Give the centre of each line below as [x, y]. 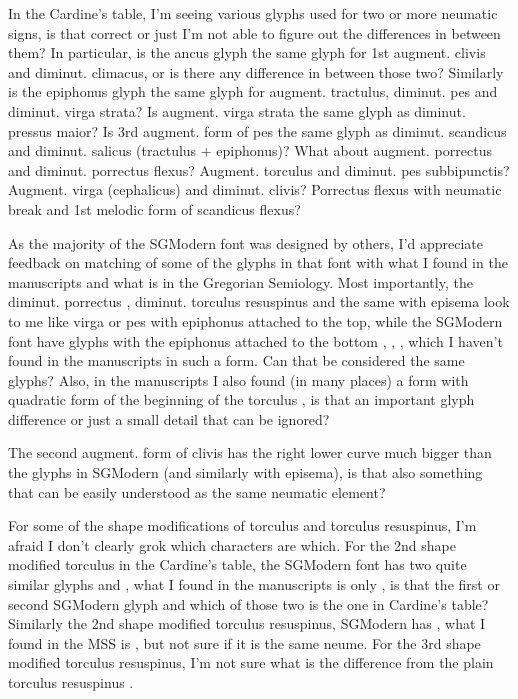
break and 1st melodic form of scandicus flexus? [154, 208]
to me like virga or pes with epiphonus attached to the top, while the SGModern [255, 320]
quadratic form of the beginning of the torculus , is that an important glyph [241, 399]
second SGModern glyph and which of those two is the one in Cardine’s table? [248, 603]
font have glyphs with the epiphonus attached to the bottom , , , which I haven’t [255, 340]
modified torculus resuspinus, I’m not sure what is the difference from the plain [251, 662]
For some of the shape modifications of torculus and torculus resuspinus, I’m [242, 525]
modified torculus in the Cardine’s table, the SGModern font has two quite [237, 564]
